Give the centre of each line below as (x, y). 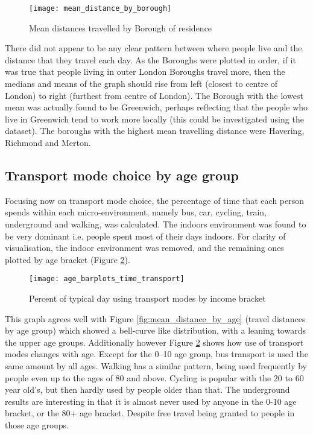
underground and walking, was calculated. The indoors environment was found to (156, 224)
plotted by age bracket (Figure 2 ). (68, 259)
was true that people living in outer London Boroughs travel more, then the (145, 71)
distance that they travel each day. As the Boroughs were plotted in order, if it (150, 59)
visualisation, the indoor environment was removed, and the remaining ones (144, 248)
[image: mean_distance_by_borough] (100, 8)
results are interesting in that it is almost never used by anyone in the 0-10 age (151, 401)
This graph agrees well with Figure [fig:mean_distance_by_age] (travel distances (155, 318)
